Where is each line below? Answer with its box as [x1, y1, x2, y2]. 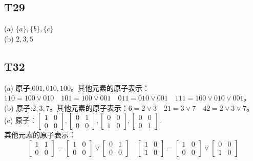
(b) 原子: [4, 102, 33, 113]
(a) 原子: [4, 82, 32, 93]
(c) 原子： [4, 115, 37, 126]
